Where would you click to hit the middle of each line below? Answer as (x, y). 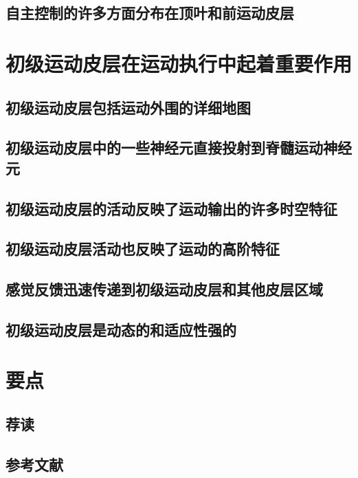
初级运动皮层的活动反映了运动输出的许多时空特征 (171, 208)
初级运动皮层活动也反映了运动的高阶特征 (143, 249)
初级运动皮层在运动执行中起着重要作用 (179, 63)
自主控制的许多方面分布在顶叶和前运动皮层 (150, 13)
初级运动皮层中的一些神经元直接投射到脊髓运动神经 (179, 148)
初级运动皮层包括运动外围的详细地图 (128, 107)
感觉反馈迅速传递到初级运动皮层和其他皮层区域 (164, 289)
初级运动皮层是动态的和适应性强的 (121, 329)
